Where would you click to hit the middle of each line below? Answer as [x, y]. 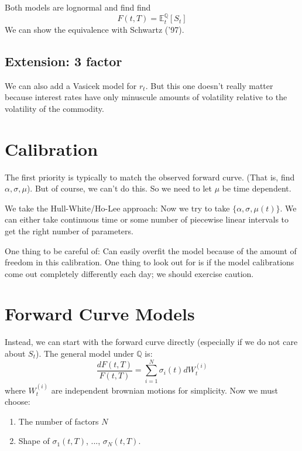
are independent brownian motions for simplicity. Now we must [164, 390]
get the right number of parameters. [69, 230]
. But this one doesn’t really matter [209, 85]
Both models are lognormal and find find [78, 7]
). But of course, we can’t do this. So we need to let [119, 188]
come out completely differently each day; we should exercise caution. [129, 273]
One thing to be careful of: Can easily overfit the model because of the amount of [151, 250]
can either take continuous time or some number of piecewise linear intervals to [147, 219]
